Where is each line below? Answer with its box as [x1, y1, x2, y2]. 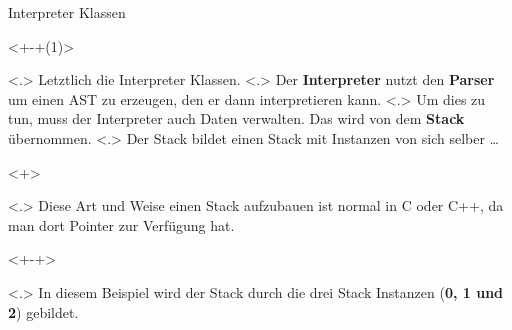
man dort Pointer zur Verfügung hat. [8, 214, 235, 235]
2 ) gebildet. [8, 301, 79, 322]
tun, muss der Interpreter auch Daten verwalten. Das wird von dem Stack [8, 108, 465, 129]
